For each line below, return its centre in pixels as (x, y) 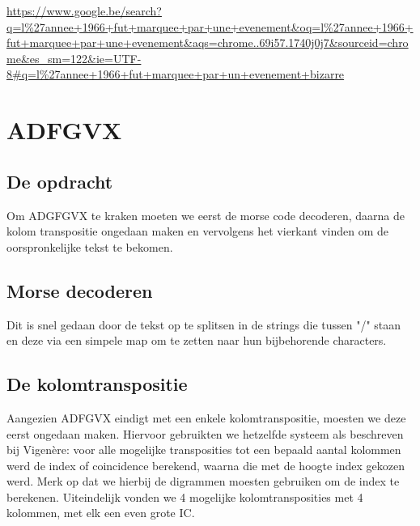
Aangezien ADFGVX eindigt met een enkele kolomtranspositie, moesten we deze (206, 417)
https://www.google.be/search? (84, 11)
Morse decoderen (80, 290)
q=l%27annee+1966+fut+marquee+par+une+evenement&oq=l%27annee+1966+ (210, 26)
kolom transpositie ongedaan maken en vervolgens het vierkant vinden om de (198, 231)
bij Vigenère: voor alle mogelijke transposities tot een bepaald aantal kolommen (204, 450)
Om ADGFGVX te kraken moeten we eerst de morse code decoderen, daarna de (206, 215)
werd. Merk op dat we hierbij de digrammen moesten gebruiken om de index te (203, 481)
